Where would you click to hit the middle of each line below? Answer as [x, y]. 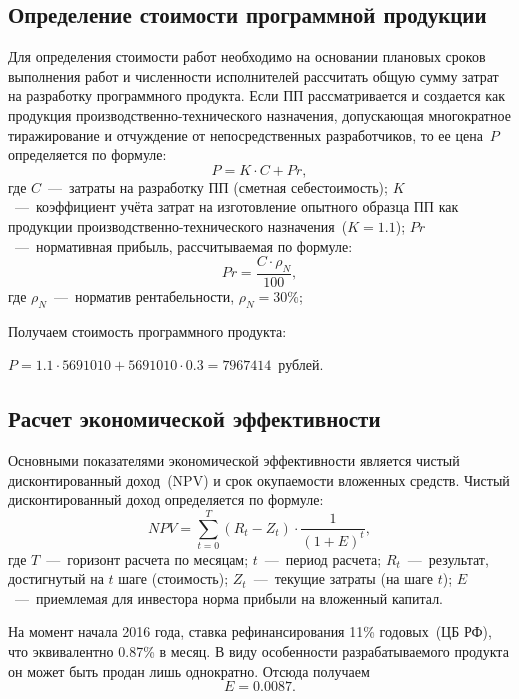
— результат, [448, 558]
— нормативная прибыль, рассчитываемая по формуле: [183, 245]
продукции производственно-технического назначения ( [178, 225]
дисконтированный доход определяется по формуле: [166, 499]
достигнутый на [56, 578]
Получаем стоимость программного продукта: [147, 330]
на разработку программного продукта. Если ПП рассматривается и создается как [256, 95]
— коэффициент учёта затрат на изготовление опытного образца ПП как [236, 206]
